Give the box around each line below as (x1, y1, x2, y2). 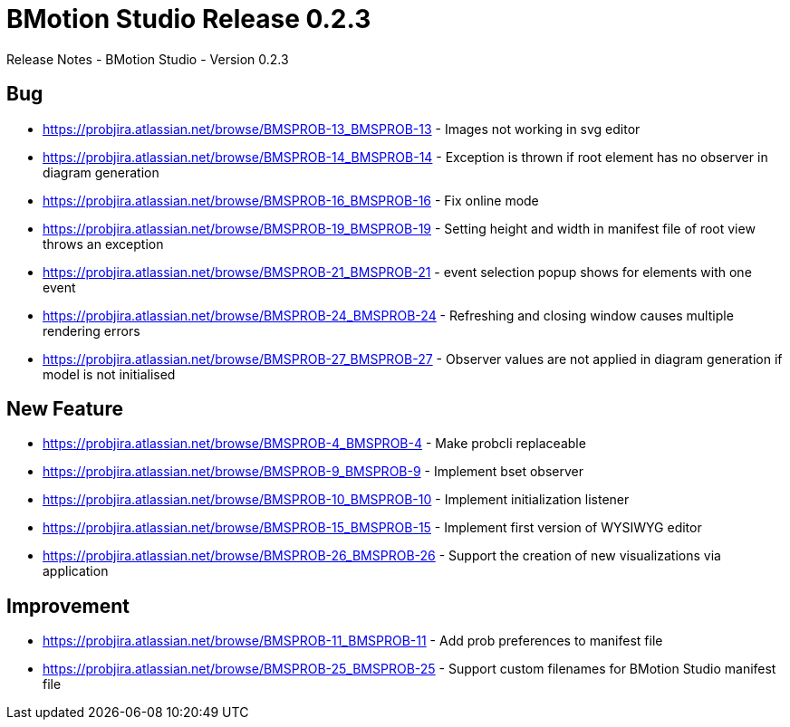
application (43, 563, 109, 579)
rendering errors (43, 322, 140, 339)
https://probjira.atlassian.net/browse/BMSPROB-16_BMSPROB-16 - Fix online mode (43, 192, 539, 208)
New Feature (6, 397, 123, 421)
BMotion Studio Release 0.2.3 (6, 4, 371, 34)
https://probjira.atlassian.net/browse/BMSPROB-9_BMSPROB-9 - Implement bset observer (43, 464, 583, 480)
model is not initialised (43, 366, 176, 382)
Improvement (6, 594, 130, 617)
